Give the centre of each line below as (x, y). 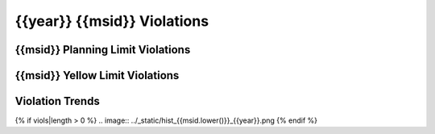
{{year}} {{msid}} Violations (112, 21)
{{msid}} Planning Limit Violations (103, 50)
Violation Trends (57, 101)
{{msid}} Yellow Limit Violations (97, 75)
